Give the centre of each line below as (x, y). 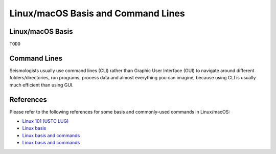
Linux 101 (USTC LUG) (45, 121)
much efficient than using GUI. (41, 85)
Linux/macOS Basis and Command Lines (97, 13)
